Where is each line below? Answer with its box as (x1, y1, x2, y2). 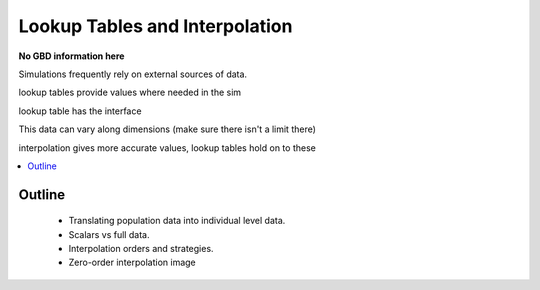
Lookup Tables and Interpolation (18, 15, 293, 37)
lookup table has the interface (18, 105, 142, 117)
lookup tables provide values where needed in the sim (18, 86, 242, 99)
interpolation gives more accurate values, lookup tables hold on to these (18, 141, 317, 154)
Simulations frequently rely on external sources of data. (18, 68, 248, 80)
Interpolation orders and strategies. (68, 243, 214, 255)
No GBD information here (18, 50, 125, 62)
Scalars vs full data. (68, 228, 150, 240)
